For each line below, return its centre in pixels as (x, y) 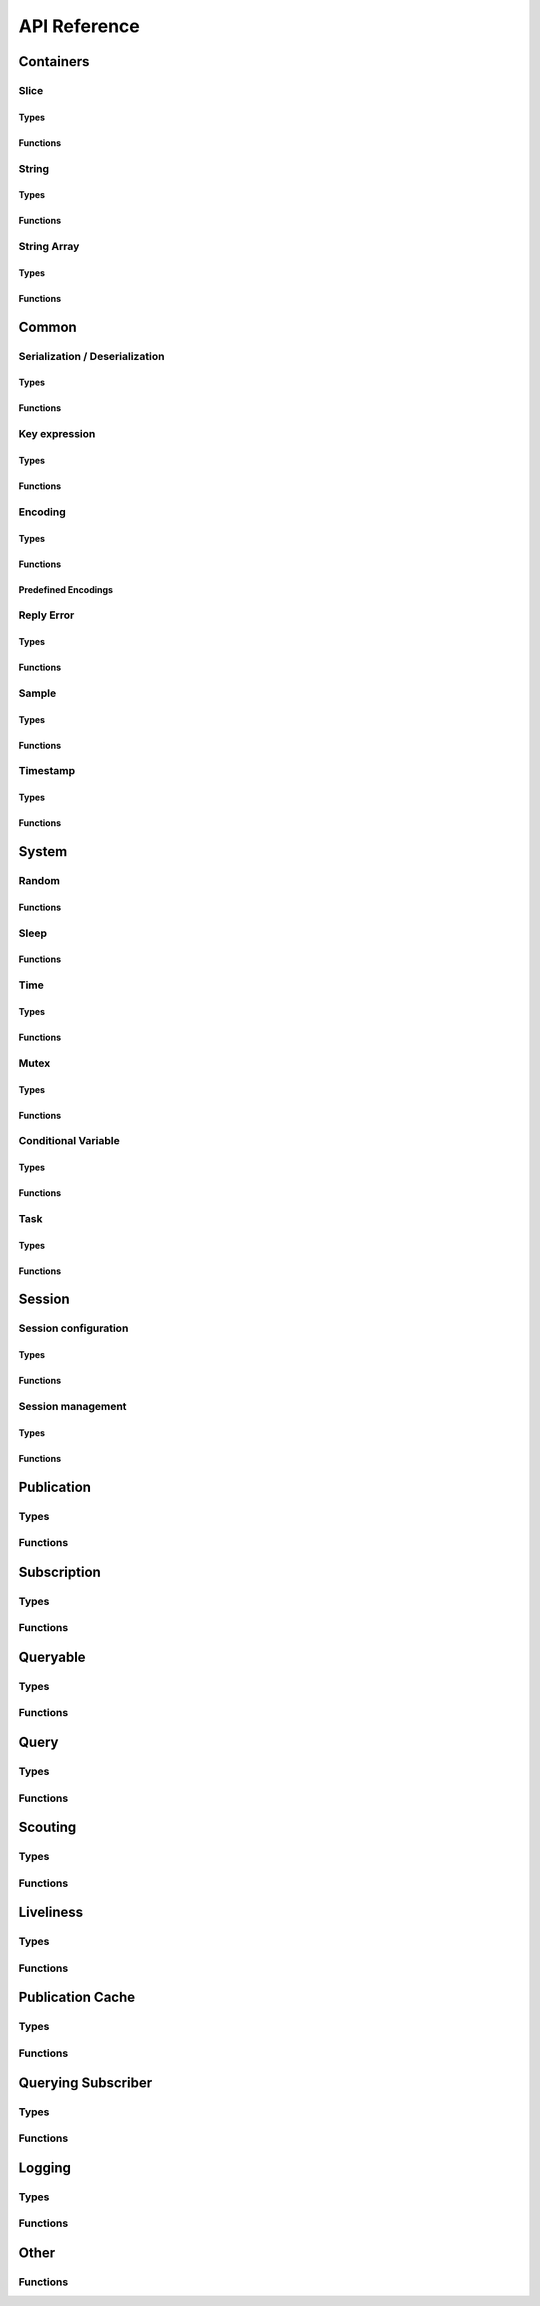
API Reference (79, 26)
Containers (54, 61)
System (43, 851)
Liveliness (51, 1912)
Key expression (57, 434)
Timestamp (47, 771)
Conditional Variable (69, 1141)
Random (39, 881)
